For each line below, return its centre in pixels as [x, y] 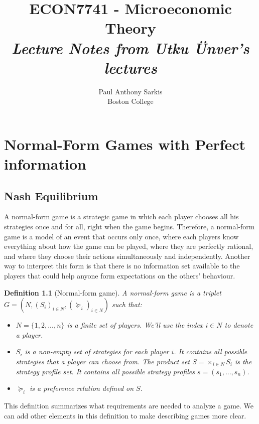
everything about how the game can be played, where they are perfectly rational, [129, 246]
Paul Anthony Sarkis [131, 91]
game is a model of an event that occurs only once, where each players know [121, 236]
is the [243, 361]
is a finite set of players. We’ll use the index [135, 325]
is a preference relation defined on [82, 388]
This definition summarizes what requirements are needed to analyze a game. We [129, 405]
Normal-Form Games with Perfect [125, 144]
